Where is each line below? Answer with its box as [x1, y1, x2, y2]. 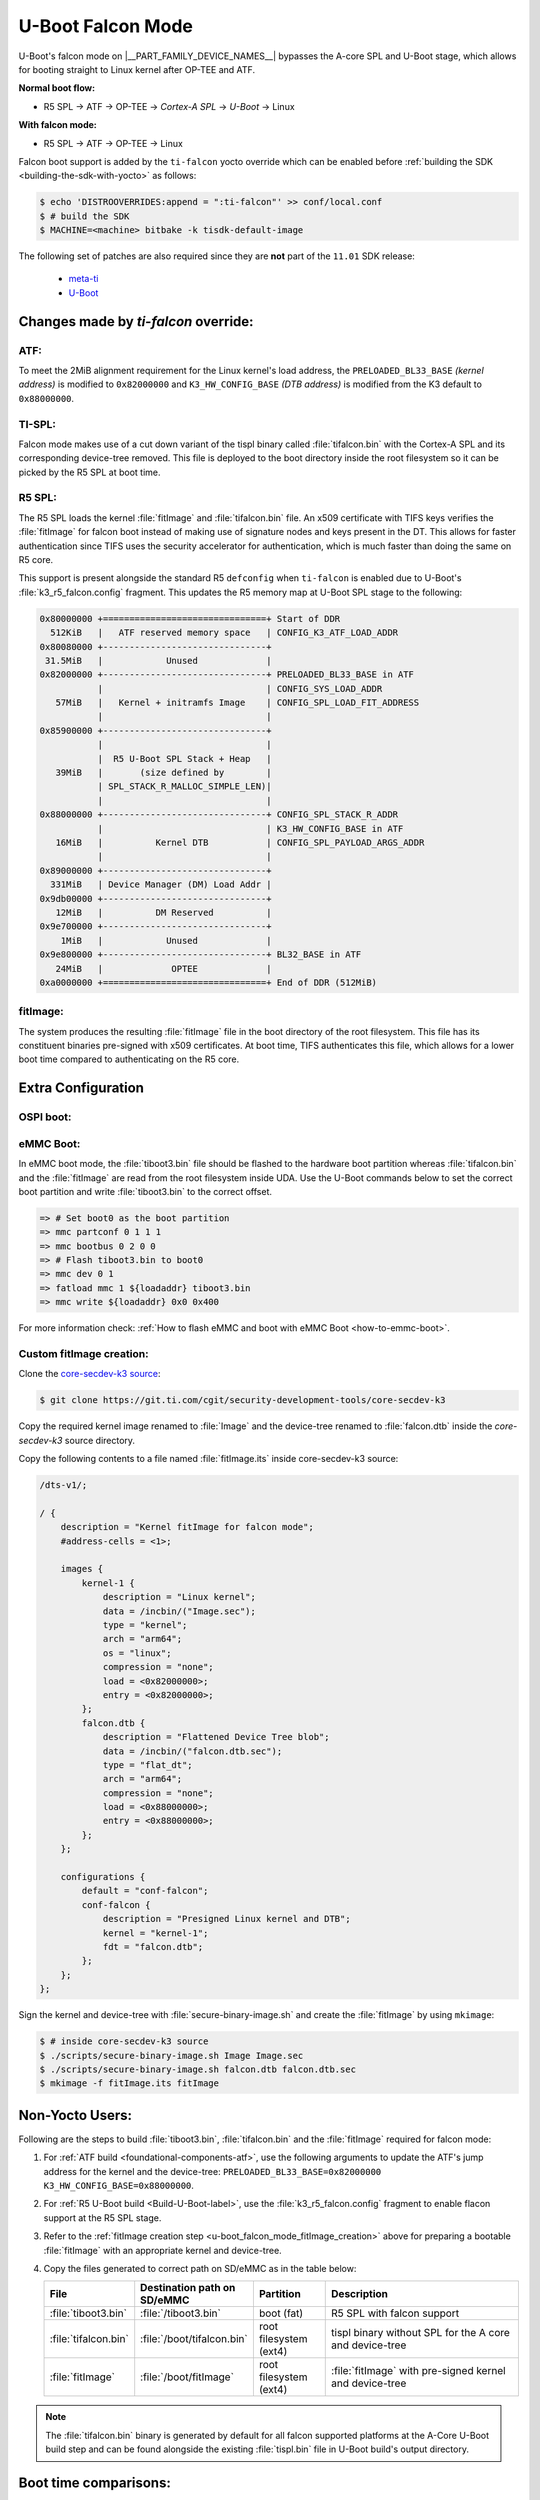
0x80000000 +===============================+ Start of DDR [39, 613, 341, 624]
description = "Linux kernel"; [102, 1591, 257, 1603]
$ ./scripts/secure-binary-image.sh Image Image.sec [39, 2050, 304, 2061]
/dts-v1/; [39, 1480, 88, 1491]
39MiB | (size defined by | [55, 767, 272, 779]
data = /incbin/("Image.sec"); [102, 1605, 257, 1617]
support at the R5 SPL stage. [43, 2211, 162, 2224]
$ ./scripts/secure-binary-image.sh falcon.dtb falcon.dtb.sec [39, 2063, 357, 2075]
